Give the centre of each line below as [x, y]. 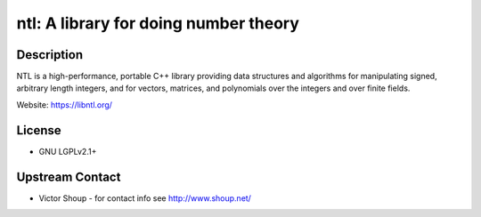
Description [50, 55]
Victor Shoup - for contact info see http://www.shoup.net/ [145, 198]
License [39, 130]
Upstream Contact [69, 177]
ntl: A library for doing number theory [158, 23]
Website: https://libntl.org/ [65, 104]
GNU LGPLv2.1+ [68, 151]
